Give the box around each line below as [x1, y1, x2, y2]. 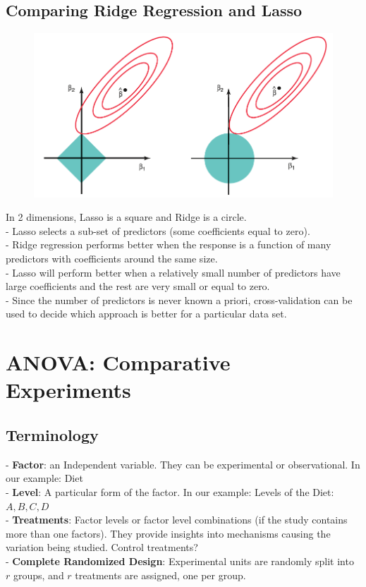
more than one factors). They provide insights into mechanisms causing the [6, 526, 331, 540]
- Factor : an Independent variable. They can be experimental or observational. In [6, 456, 360, 471]
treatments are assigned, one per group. [75, 567, 246, 582]
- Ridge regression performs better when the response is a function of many [6, 237, 331, 252]
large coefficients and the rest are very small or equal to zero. [6, 279, 270, 293]
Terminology [6, 423, 99, 445]
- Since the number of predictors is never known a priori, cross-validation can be [6, 292, 353, 307]
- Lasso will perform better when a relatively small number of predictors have [6, 265, 341, 279]
